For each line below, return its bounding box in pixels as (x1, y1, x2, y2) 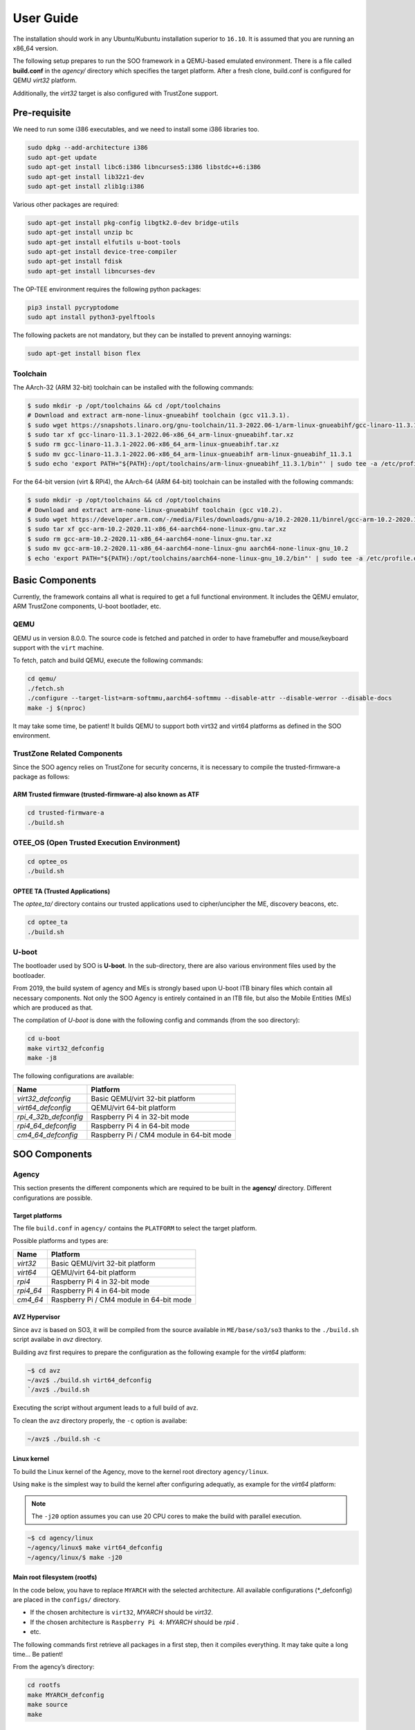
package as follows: (12, 772, 70, 781)
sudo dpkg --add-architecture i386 (27, 144, 148, 152)
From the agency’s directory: (12, 1663, 95, 1671)
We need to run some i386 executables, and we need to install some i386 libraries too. (12, 125, 259, 134)
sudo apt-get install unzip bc (27, 228, 134, 237)
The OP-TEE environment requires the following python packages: (12, 284, 201, 293)
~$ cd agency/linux (27, 1533, 93, 1542)
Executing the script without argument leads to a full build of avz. (12, 1403, 199, 1412)
